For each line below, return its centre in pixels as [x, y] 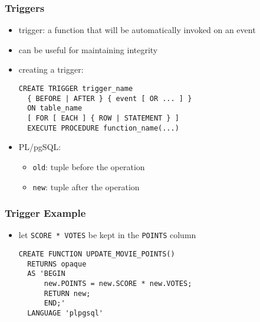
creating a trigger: [51, 69]
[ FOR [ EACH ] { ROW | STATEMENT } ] [103, 118]
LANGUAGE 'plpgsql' [65, 313]
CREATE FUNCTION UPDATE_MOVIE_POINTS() [97, 254]
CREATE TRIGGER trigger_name [76, 89]
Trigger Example [45, 213]
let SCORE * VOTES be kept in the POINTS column [107, 235]
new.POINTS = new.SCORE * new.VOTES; [118, 284]
